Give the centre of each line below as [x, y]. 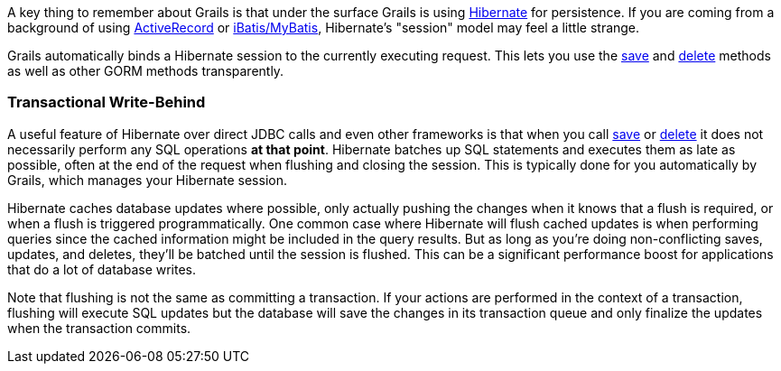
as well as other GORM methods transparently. [146, 71]
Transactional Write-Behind [107, 102]
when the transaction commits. [99, 328]
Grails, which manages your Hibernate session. [147, 180]
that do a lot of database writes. [102, 269]
